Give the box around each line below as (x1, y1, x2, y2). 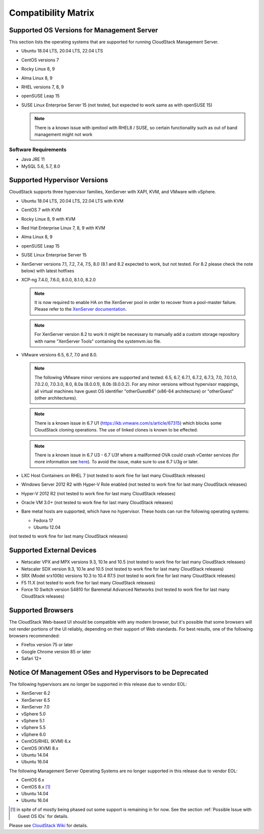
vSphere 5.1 (21, 718, 45, 724)
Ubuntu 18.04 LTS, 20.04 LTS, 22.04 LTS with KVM (21, 198, 124, 203)
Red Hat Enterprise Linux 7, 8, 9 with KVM (21, 225, 105, 230)
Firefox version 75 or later (21, 642, 73, 648)
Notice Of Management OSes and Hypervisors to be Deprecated (9, 668, 209, 677)
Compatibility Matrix (9, 7, 95, 18)
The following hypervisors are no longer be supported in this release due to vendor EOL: (9, 682, 187, 687)
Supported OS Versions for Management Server (9, 26, 158, 34)
